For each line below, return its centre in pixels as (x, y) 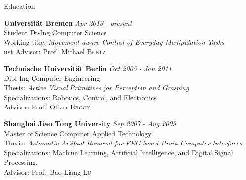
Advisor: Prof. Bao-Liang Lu (48, 171)
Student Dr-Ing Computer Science (55, 32)
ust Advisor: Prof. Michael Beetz (55, 52)
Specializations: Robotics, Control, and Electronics (80, 97)
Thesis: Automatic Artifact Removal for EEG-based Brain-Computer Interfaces (123, 143)
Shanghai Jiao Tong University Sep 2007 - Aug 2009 (90, 123)
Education (19, 6)
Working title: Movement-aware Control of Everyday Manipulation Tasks (114, 42)
